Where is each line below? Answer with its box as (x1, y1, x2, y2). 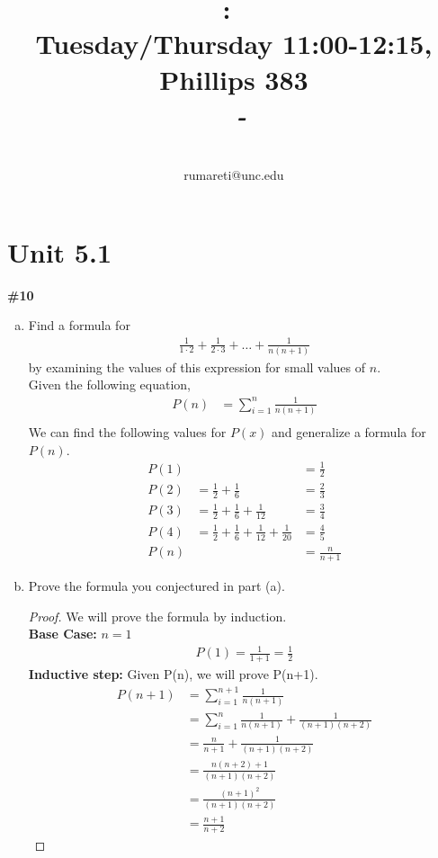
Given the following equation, (28, 375, 191, 394)
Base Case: (28, 624, 97, 643)
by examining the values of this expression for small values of (28, 357, 366, 376)
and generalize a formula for (272, 422, 426, 441)
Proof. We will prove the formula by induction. (28, 606, 287, 625)
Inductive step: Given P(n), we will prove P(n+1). (28, 665, 318, 684)
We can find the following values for (28, 422, 227, 441)
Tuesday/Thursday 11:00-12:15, (35, 25, 433, 62)
